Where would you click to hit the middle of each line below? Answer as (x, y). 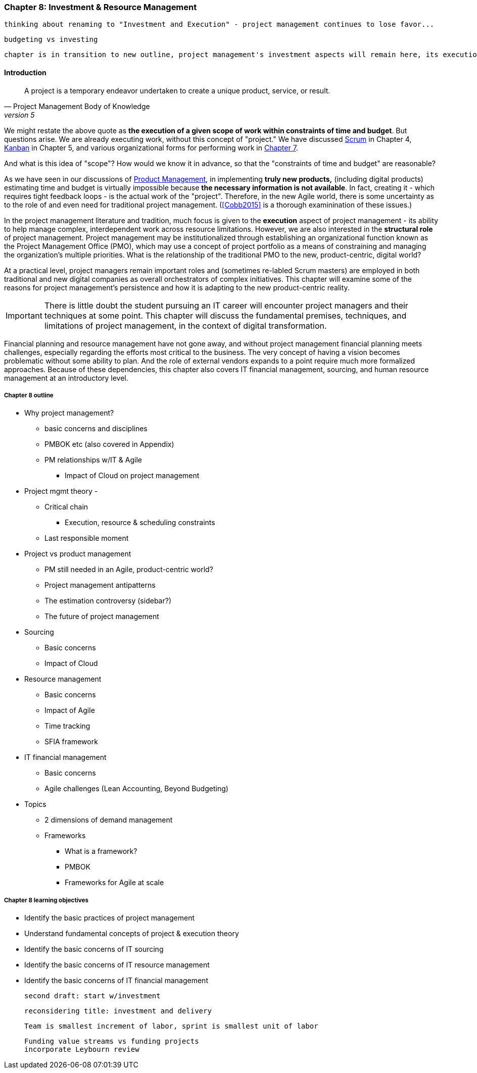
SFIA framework (71, 742)
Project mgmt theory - (61, 491)
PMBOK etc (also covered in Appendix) (109, 444)
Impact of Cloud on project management (132, 476)
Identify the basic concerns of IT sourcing (94, 949)
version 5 (19, 115)
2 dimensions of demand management (109, 820)
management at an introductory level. (66, 378)
